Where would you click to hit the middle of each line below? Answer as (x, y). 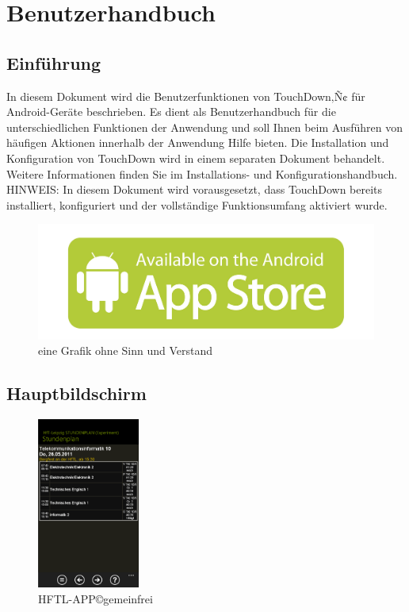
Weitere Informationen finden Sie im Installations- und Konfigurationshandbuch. (202, 173)
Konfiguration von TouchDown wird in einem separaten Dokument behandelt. (196, 158)
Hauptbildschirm (76, 393)
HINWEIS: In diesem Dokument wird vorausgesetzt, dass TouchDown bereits (195, 189)
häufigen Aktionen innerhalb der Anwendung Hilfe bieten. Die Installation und (198, 142)
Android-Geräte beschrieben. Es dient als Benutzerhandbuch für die (171, 112)
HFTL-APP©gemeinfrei (96, 598)
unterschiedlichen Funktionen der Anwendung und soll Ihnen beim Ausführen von (204, 127)
